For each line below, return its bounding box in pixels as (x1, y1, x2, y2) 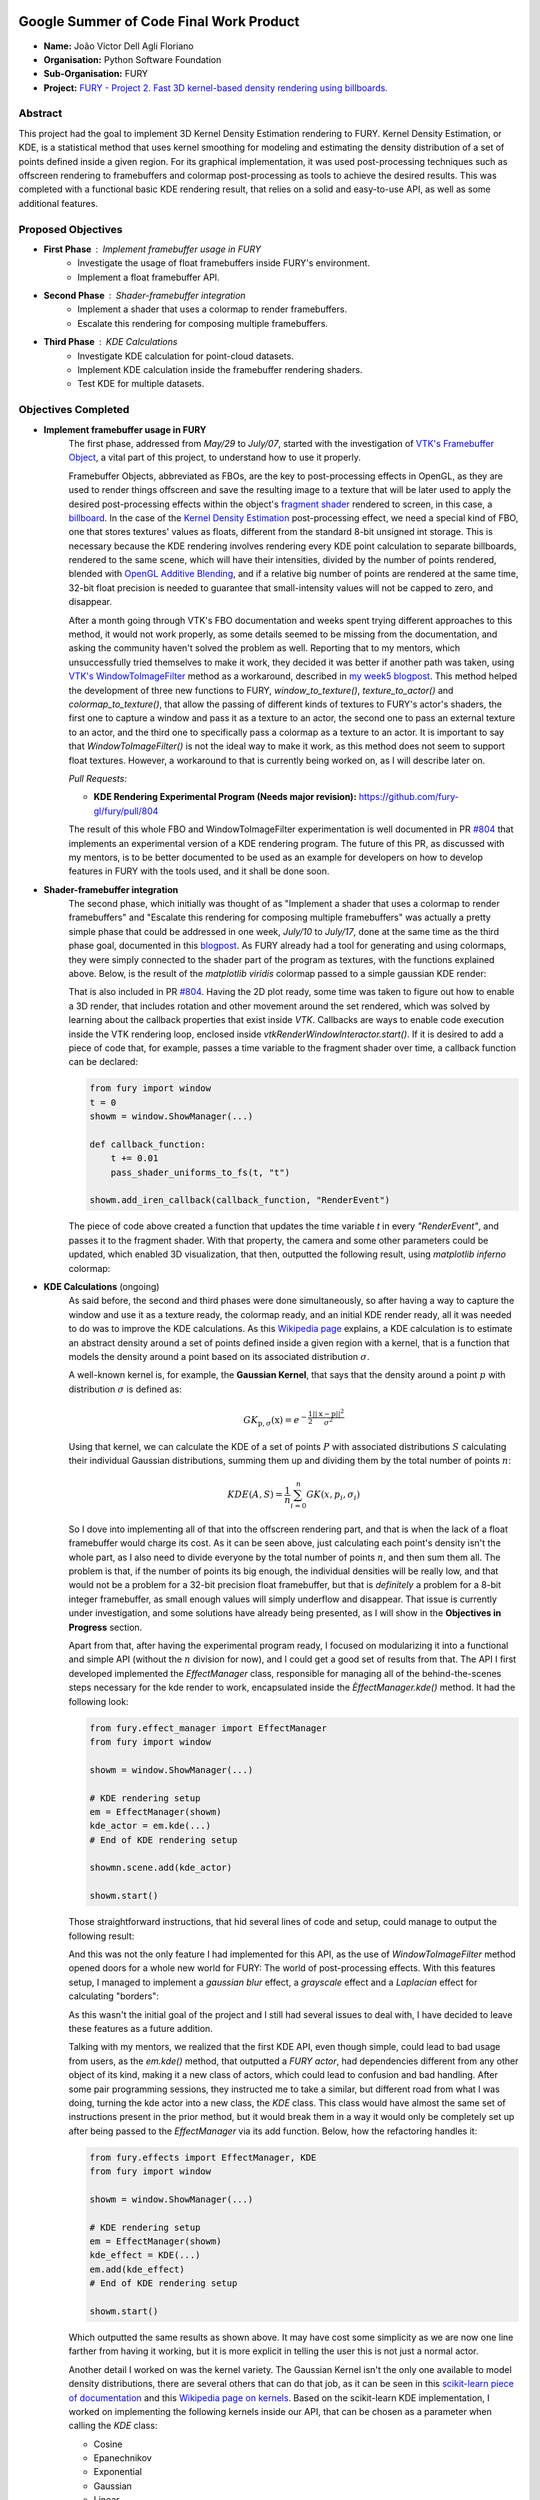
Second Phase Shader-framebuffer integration (43, 290, 246, 302)
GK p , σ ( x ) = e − (243, 1413, 307, 1428)
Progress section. (68, 1621, 143, 1633)
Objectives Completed (18, 403, 130, 417)
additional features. (18, 197, 99, 209)
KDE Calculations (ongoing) (43, 1281, 160, 1293)
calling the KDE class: (68, 2420, 158, 2432)
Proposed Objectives (18, 222, 123, 236)
